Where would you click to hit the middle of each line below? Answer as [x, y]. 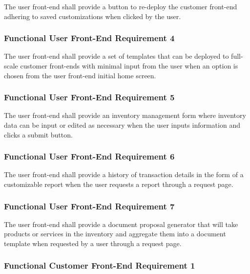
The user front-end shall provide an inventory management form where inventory [125, 115]
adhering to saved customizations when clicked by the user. [93, 16]
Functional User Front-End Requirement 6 [89, 156]
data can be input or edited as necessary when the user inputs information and [122, 125]
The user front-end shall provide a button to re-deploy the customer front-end [121, 6]
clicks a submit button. [38, 134]
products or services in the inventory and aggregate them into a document [115, 234]
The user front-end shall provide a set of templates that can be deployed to [116, 56]
